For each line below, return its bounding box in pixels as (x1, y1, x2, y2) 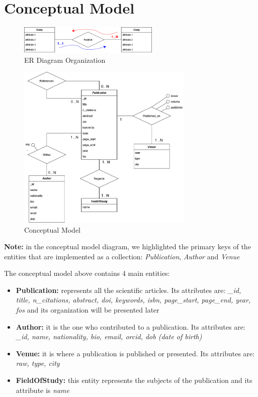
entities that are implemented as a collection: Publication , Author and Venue (4, 251, 240, 261)
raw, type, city (16, 358, 60, 368)
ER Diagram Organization (24, 54, 106, 65)
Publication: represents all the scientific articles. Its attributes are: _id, (16, 284, 241, 295)
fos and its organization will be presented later (16, 305, 159, 315)
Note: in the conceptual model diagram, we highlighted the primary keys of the (4, 241, 251, 252)
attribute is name (16, 384, 69, 395)
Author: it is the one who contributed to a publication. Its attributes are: (16, 321, 245, 332)
